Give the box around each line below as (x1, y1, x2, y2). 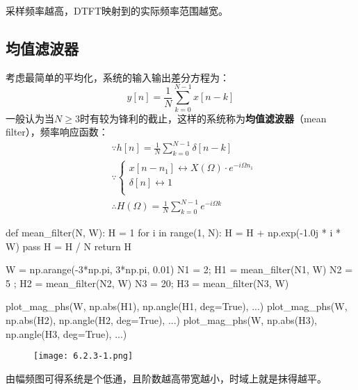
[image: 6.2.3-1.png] (33, 351, 133, 361)
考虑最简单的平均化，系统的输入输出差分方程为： (6, 70, 229, 84)
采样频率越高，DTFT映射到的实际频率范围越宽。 (6, 3, 229, 17)
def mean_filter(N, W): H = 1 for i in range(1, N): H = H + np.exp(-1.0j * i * (6, 225, 341, 240)
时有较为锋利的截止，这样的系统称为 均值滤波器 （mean (79, 111, 327, 125)
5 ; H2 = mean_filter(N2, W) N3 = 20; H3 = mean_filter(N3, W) (6, 275, 289, 290)
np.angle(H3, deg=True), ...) (6, 326, 127, 341)
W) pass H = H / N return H (6, 238, 132, 253)
